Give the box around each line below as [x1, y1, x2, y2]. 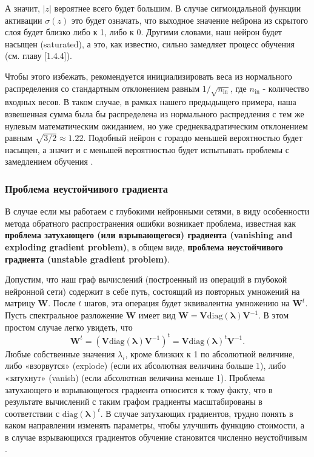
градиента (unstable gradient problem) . [5, 252, 170, 265]
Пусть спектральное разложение [5, 309, 123, 321]
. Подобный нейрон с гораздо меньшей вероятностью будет [83, 131, 302, 144]
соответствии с [5, 407, 59, 419]
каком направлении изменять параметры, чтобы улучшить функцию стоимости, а [5, 419, 304, 431]
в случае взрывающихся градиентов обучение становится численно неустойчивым [5, 430, 307, 443]
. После [48, 297, 76, 309]
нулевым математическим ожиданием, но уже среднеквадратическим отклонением [5, 119, 308, 132]
